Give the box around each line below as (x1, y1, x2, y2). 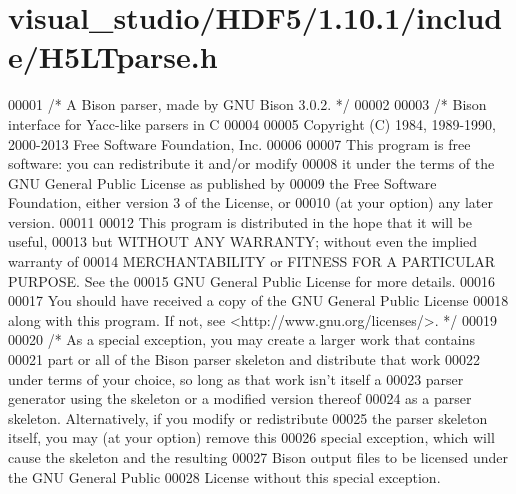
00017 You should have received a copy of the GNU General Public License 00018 (8, 290, 509, 311)
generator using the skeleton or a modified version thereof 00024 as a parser (8, 388, 472, 409)
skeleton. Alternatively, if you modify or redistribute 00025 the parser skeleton (8, 407, 488, 428)
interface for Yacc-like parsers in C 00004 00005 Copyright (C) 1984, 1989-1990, (8, 113, 497, 134)
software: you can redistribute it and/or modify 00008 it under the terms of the (8, 153, 495, 174)
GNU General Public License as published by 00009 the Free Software (8, 172, 437, 193)
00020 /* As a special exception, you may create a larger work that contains (8, 329, 476, 350)
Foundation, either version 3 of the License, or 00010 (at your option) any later (8, 192, 493, 213)
